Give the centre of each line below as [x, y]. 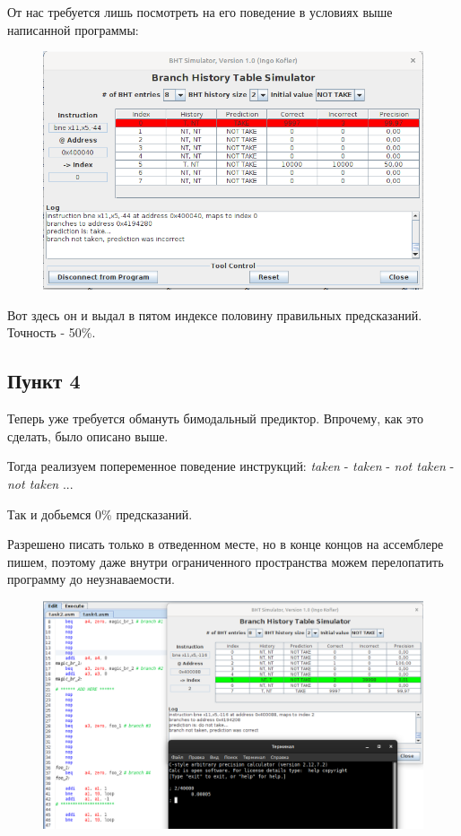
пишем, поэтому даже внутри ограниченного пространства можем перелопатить [226, 561]
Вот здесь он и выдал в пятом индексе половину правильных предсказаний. [215, 314]
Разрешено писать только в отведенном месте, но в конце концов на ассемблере [226, 544]
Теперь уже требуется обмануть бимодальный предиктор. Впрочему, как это [216, 418]
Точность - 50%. [52, 332]
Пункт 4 [44, 381]
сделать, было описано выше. [88, 435]
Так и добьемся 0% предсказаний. [100, 514]
